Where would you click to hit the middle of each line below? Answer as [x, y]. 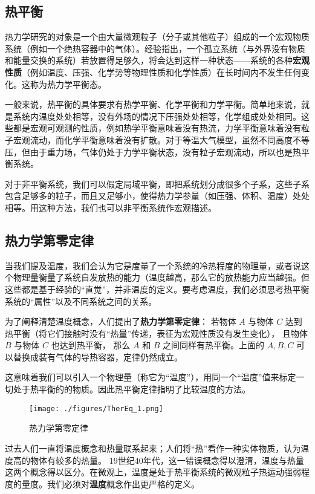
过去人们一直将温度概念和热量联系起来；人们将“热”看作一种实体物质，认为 [153, 448]
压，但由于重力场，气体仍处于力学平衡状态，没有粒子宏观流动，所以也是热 [153, 151]
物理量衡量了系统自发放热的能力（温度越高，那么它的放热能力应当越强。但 [161, 277]
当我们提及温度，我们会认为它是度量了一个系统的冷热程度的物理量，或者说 [153, 265]
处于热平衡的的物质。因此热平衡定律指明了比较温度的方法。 [132, 389]
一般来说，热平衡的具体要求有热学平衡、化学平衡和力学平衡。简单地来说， [153, 104]
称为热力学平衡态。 [68, 84]
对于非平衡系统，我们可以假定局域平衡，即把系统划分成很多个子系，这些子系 [157, 184]
